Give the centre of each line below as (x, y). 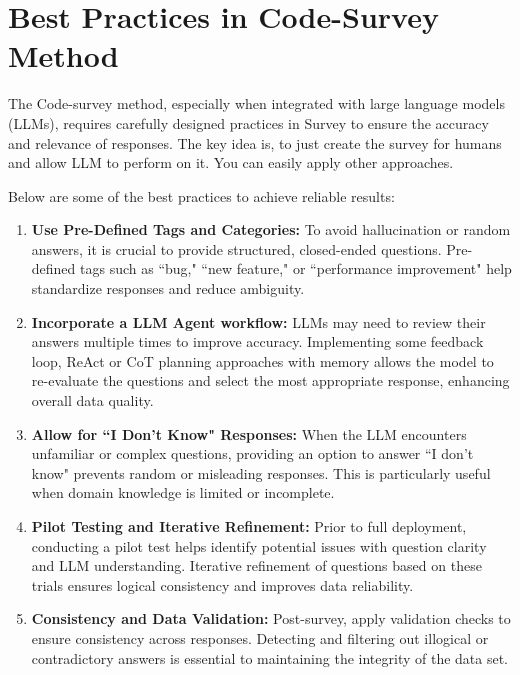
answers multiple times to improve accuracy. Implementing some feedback (257, 341)
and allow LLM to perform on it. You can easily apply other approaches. (231, 162)
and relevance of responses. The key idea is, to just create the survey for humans (255, 142)
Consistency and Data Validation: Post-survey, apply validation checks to (271, 618)
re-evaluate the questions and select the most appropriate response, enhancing (270, 380)
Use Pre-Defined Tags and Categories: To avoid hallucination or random (271, 229)
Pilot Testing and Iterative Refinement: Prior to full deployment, (249, 526)
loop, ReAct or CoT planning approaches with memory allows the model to (262, 360)
